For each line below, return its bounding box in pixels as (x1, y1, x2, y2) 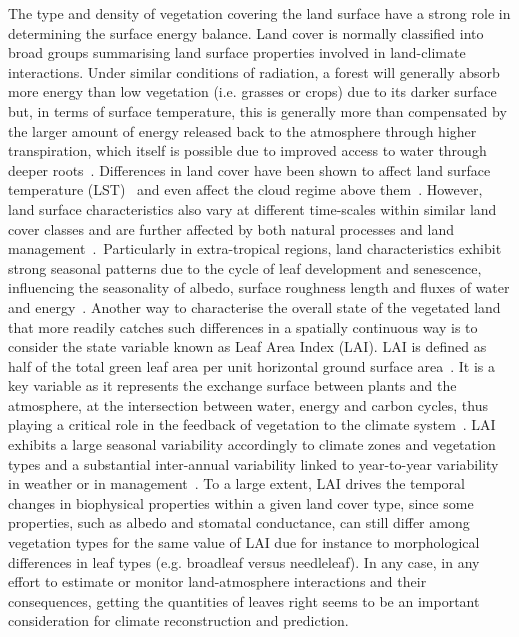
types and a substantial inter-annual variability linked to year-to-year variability (8, 453, 499, 474)
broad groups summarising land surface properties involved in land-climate (8, 42, 466, 63)
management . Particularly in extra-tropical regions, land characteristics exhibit (8, 238, 502, 259)
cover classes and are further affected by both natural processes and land (8, 218, 454, 239)
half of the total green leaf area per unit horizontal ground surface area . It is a (8, 355, 495, 376)
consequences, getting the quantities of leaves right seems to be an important (8, 590, 480, 611)
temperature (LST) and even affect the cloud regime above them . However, (8, 179, 483, 200)
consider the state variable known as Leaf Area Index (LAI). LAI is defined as (8, 336, 487, 357)
